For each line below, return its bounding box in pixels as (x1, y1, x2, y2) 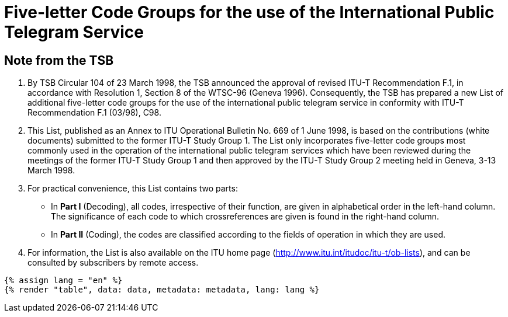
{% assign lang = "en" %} (4, 276, 123, 285)
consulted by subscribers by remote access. (27, 257, 199, 268)
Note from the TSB (4, 53, 114, 68)
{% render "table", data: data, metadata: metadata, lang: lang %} (4, 285, 320, 295)
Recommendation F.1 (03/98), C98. (27, 107, 161, 118)
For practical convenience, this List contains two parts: (27, 183, 238, 194)
